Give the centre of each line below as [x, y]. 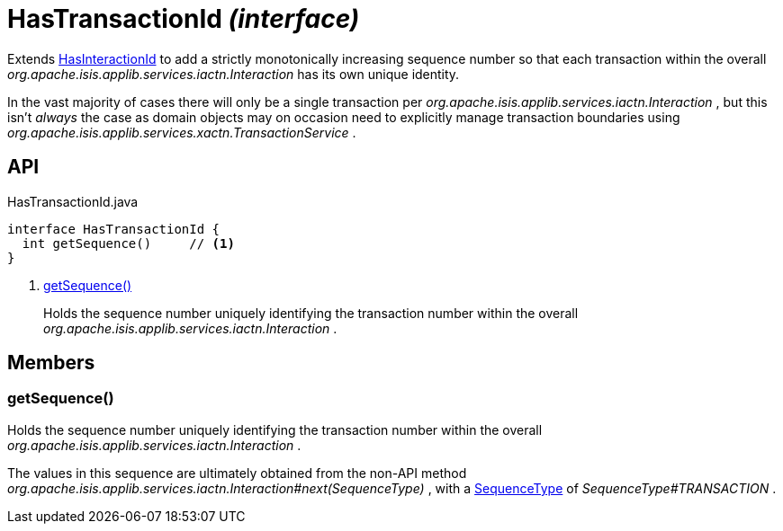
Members [51, 363]
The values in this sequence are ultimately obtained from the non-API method [237, 473]
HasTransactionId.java [73, 201]
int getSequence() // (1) [128, 243]
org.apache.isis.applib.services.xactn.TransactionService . [182, 132]
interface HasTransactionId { [114, 229]
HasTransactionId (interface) [184, 19]
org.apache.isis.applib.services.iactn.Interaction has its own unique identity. [234, 74]
